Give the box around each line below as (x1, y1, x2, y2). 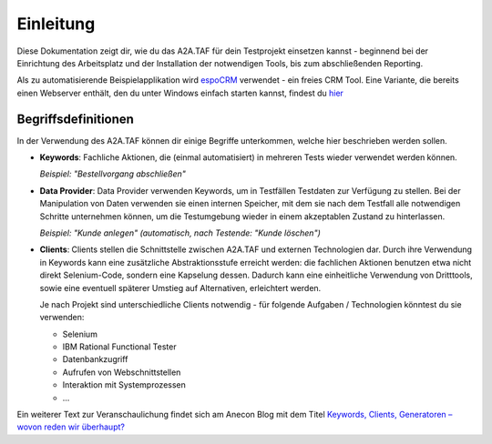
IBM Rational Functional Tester (62, 341, 177, 352)
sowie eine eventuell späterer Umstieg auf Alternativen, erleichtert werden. (39, 282, 322, 293)
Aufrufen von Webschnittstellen (62, 367, 181, 378)
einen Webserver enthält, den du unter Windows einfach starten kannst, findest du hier (16, 87, 343, 98)
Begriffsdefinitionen (16, 111, 134, 126)
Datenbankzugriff (62, 354, 128, 365)
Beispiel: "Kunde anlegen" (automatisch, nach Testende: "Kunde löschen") (39, 227, 321, 238)
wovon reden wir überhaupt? (16, 421, 125, 432)
